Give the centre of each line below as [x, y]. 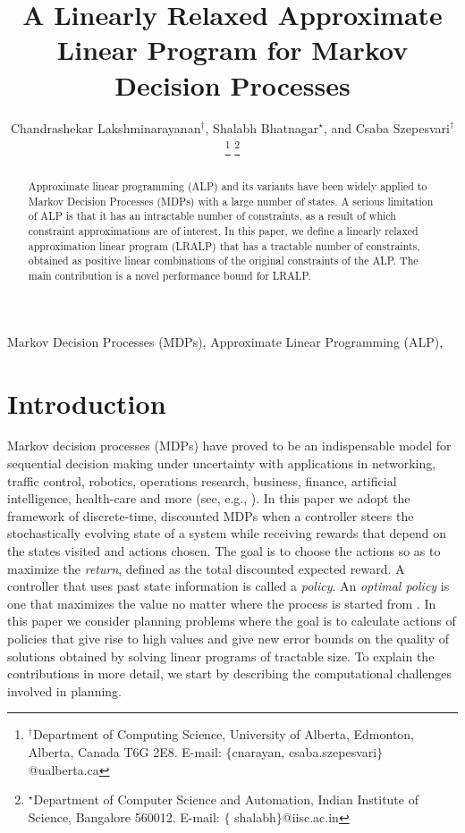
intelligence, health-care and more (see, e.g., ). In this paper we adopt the [209, 498]
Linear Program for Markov [232, 50]
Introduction [87, 403]
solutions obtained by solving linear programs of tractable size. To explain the [221, 656]
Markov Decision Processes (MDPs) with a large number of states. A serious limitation [231, 201]
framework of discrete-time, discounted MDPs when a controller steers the [211, 515]
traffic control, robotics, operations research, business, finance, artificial [202, 480]
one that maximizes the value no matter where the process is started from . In [222, 603]
